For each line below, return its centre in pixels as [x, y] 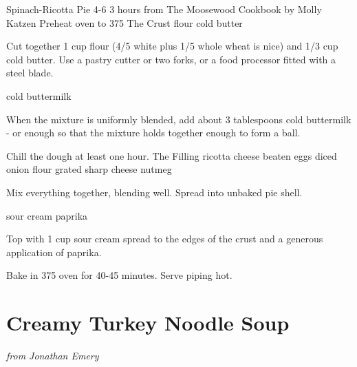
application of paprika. [54, 252]
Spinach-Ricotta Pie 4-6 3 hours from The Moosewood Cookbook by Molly [164, 9]
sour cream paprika [47, 215]
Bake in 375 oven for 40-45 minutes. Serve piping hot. [119, 275]
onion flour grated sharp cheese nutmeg [89, 169]
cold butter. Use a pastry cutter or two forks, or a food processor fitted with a [171, 59]
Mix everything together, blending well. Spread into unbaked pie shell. [154, 192]
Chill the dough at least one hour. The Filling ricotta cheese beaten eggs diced [172, 155]
